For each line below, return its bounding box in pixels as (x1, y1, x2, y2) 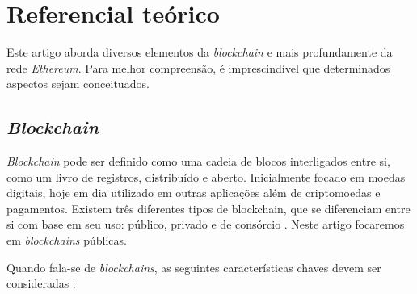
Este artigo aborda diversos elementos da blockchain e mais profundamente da (6, 44, 393, 61)
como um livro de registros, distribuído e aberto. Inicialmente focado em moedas (6, 168, 406, 185)
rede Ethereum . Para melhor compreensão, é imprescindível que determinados (6, 59, 390, 76)
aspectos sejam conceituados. (6, 75, 150, 92)
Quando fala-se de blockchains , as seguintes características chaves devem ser (6, 258, 381, 275)
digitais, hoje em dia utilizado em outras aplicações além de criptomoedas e (6, 184, 381, 201)
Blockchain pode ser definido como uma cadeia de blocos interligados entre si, (6, 153, 390, 170)
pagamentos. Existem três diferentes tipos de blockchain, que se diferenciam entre (6, 199, 411, 216)
